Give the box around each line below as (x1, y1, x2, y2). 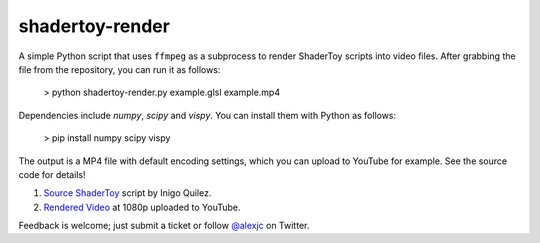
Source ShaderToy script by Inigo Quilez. (43, 187, 212, 199)
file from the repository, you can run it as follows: (18, 63, 221, 75)
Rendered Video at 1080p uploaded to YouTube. (43, 201, 241, 213)
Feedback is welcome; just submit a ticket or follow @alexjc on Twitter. (18, 220, 310, 232)
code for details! (18, 168, 86, 180)
